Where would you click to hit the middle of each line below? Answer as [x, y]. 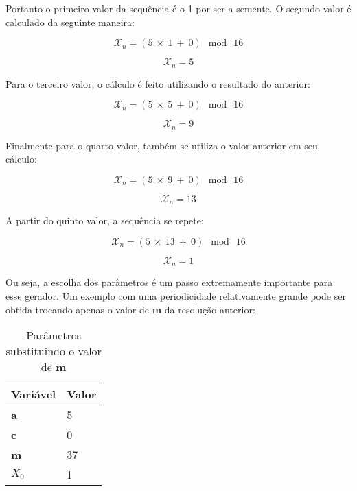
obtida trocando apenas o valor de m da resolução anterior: [130, 309]
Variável [34, 394]
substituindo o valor [54, 351]
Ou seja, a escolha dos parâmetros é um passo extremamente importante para [169, 282]
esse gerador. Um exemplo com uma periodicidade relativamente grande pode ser [176, 295]
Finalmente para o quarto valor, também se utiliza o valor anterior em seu [162, 145]
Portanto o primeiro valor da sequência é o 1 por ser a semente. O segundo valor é [178, 8]
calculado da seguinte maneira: [70, 22]
